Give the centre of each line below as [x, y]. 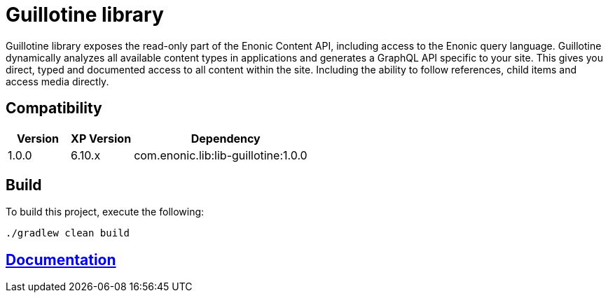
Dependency [226, 138]
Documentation [61, 260]
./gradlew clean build [68, 233]
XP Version [101, 138]
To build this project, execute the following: [105, 212]
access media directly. [57, 81]
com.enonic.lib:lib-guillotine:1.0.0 [221, 155]
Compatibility [54, 108]
